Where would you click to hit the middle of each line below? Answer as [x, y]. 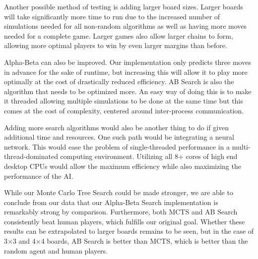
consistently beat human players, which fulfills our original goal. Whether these [125, 221]
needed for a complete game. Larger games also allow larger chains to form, [119, 35]
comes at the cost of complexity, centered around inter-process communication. [124, 110]
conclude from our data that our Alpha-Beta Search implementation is [111, 202]
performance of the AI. [39, 176]
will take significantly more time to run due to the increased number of [112, 16]
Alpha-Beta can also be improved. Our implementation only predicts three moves [128, 62]
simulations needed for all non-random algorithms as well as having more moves [126, 26]
